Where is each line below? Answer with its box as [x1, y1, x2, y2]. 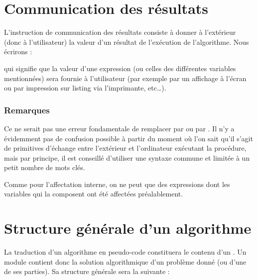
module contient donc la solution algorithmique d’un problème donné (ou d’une [4, 256, 247, 267]
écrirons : [4, 46, 32, 57]
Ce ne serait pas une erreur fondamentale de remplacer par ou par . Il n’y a [4, 123, 235, 133]
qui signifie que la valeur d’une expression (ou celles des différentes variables [4, 63, 236, 73]
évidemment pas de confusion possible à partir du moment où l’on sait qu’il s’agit [4, 133, 253, 143]
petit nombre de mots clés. [4, 162, 85, 173]
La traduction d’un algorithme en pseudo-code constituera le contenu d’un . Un [4, 247, 247, 257]
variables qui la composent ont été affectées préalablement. [4, 188, 183, 199]
